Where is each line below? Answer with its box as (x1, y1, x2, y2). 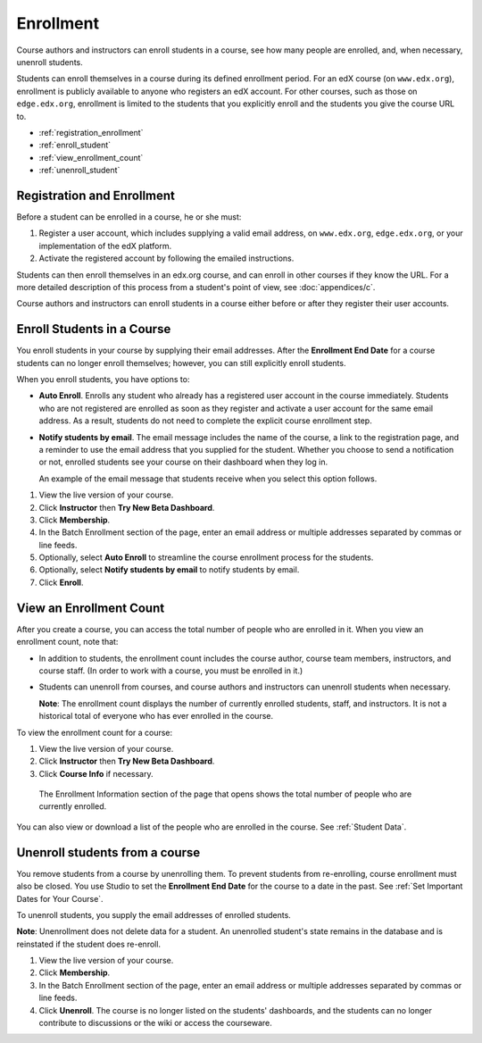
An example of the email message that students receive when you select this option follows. (38, 473, 378, 484)
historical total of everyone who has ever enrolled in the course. (38, 711, 274, 722)
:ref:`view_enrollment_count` (38, 152, 144, 163)
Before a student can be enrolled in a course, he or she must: (16, 211, 242, 222)
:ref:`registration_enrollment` (38, 127, 144, 138)
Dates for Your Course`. (16, 893, 104, 904)
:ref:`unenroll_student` (38, 165, 120, 176)
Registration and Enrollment (16, 188, 176, 203)
